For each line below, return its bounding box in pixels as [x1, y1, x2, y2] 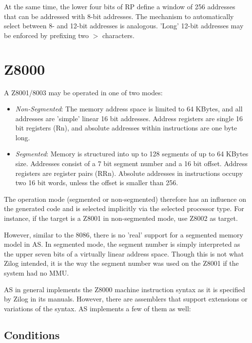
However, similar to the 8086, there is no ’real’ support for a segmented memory [4, 229, 243, 239]
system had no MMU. [4, 268, 69, 278]
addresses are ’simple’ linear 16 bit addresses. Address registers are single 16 [15, 113, 243, 123]
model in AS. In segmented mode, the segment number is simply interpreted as [4, 239, 240, 249]
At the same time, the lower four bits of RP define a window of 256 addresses [4, 1, 235, 11]
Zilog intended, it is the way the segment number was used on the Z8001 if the [4, 258, 239, 268]
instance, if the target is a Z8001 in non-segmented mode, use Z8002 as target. [4, 213, 238, 223]
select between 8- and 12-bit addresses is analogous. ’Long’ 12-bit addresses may [4, 21, 244, 31]
